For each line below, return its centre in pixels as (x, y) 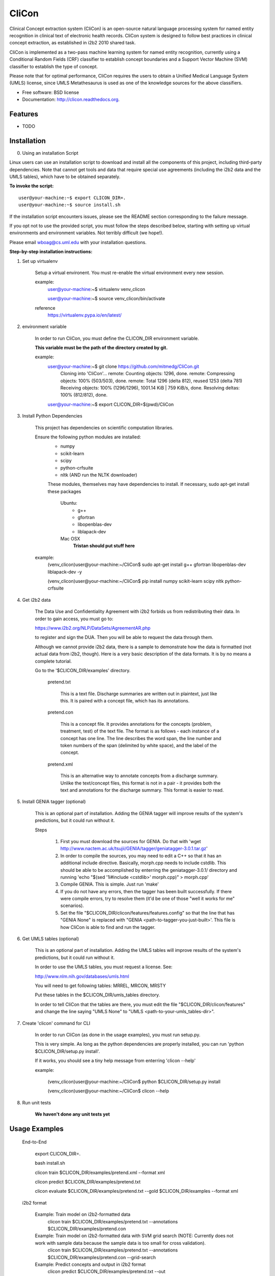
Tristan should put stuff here (104, 546)
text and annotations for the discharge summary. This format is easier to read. (142, 790)
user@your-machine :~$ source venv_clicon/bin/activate (106, 299)
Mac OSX (70, 539)
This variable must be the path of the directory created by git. (101, 348)
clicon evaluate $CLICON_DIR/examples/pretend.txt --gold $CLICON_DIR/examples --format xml (137, 1191)
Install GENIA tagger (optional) (54, 802)
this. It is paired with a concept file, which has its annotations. (125, 701)
